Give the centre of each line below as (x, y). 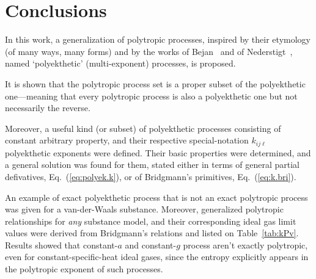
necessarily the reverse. (48, 108)
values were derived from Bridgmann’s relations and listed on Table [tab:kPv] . (152, 233)
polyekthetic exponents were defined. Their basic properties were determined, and (158, 152)
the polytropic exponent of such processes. (84, 269)
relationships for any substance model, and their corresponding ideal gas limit (151, 221)
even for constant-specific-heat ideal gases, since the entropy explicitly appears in (157, 257)
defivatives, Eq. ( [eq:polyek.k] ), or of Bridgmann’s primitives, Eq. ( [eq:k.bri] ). (151, 176)
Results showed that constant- (61, 245)
